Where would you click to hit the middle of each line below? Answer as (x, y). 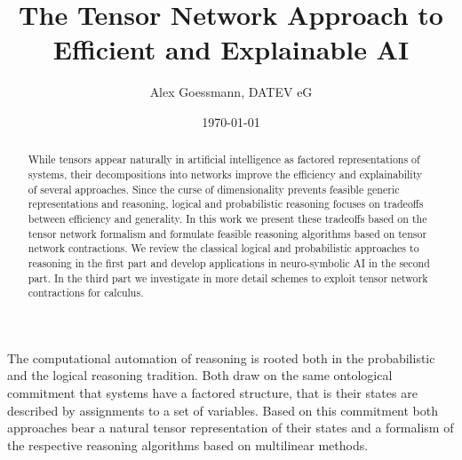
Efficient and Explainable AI (231, 49)
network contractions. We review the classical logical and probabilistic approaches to (223, 248)
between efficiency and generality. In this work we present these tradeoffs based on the (227, 218)
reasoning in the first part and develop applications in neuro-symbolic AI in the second (229, 262)
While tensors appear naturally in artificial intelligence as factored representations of (224, 159)
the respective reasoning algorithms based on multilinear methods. (188, 444)
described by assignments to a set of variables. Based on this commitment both (223, 410)
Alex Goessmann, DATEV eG (231, 92)
